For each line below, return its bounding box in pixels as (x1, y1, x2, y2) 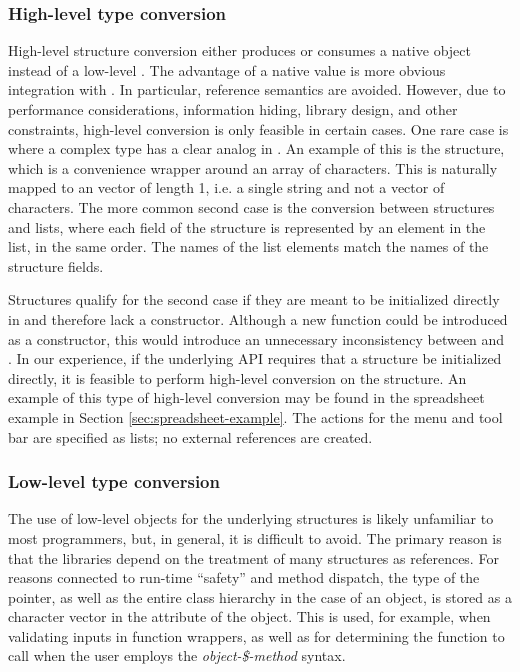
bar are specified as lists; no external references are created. (8, 426, 373, 447)
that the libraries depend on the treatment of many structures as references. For (8, 547, 499, 568)
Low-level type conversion (8, 469, 220, 494)
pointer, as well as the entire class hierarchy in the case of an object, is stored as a (8, 586, 512, 607)
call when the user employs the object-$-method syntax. (8, 645, 346, 666)
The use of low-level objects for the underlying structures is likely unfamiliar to (8, 508, 494, 529)
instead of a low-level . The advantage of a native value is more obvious (8, 59, 446, 80)
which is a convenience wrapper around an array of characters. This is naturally (8, 157, 498, 178)
